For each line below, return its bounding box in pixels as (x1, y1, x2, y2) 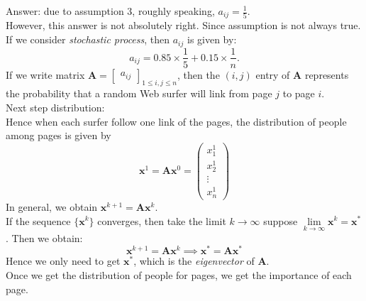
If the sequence (6, 213, 71, 228)
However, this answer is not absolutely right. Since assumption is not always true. (6, 18, 361, 33)
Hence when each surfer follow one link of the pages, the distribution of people (6, 114, 347, 128)
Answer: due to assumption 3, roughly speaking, (6, 4, 215, 18)
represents (304, 67, 349, 82)
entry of (255, 67, 290, 82)
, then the (177, 67, 220, 82)
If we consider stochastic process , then (6, 32, 170, 47)
